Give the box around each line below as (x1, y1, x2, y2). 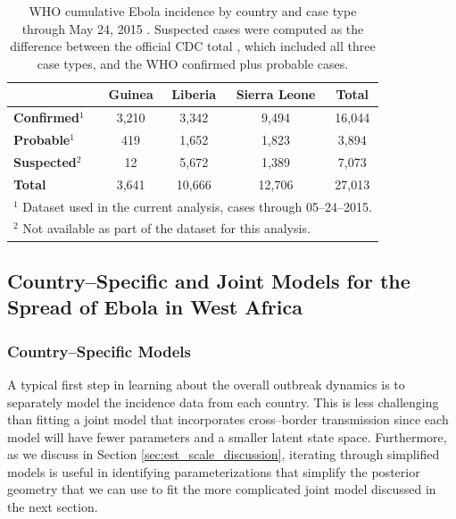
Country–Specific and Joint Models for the (7, 266, 410, 294)
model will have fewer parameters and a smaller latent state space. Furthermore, (7, 427, 447, 446)
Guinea (108, 85, 153, 104)
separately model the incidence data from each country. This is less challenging (7, 392, 439, 411)
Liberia (171, 85, 217, 104)
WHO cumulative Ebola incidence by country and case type (29, 2, 357, 20)
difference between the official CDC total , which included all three (10, 37, 376, 55)
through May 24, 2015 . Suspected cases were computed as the (21, 19, 364, 38)
